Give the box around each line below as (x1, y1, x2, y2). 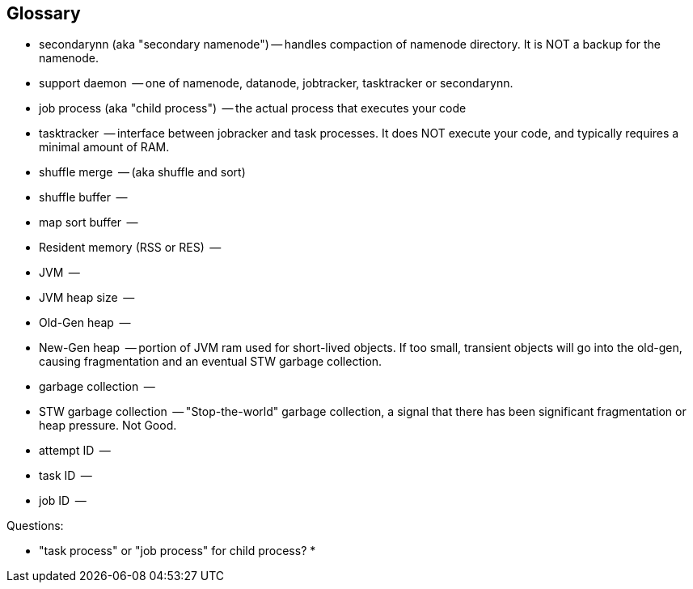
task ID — (39, 468, 92, 483)
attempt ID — (39, 443, 111, 458)
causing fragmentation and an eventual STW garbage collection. (39, 354, 382, 369)
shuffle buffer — (39, 190, 128, 205)
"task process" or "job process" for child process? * (39, 544, 316, 558)
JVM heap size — (39, 290, 135, 305)
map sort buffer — (39, 215, 138, 230)
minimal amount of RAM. (39, 140, 170, 155)
